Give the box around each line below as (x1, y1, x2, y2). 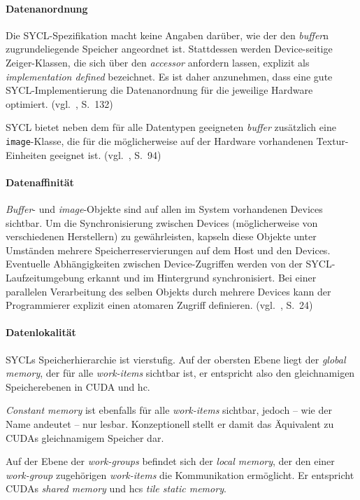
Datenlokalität (6, 325, 76, 340)
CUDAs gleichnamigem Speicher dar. (6, 430, 164, 445)
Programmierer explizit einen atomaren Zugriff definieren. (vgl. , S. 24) (6, 298, 313, 312)
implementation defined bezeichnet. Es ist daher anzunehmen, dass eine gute (6, 69, 333, 83)
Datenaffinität (6, 174, 74, 189)
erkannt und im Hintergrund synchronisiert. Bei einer (87, 270, 317, 284)
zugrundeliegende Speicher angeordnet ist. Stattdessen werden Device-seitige (6, 41, 333, 56)
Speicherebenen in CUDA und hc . (6, 379, 150, 394)
